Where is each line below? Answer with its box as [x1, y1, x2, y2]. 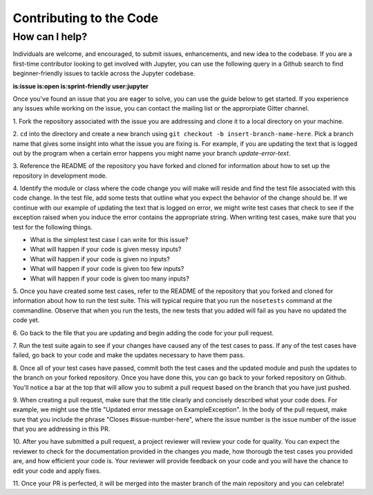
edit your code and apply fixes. [12, 467, 102, 475]
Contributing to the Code [12, 10, 159, 26]
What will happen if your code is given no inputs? [30, 254, 171, 263]
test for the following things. [12, 223, 93, 231]
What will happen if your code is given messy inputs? [30, 245, 182, 254]
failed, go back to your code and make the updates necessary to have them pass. [12, 351, 245, 359]
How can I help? [12, 30, 88, 43]
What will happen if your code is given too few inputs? [30, 265, 184, 273]
